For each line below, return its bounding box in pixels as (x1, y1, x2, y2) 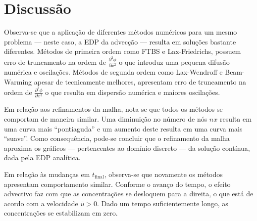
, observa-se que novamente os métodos (104, 169, 223, 179)
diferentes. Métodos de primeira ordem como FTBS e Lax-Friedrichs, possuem (4, 46, 241, 56)
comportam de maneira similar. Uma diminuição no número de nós (4, 114, 207, 124)
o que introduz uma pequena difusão (119, 56, 230, 67)
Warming (4, 76, 32, 87)
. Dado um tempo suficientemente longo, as (97, 198, 228, 208)
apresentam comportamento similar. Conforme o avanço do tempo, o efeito (4, 178, 231, 189)
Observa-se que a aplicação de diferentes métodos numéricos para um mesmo (4, 27, 237, 37)
